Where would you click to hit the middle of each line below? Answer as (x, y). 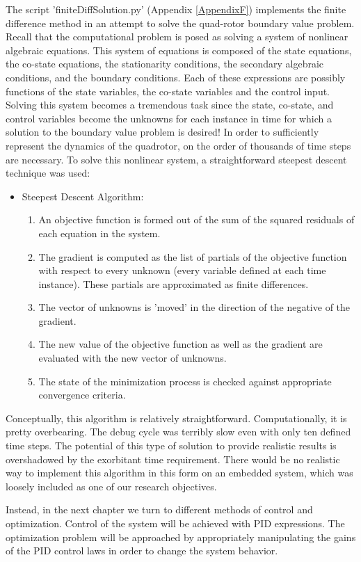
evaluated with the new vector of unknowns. (133, 358)
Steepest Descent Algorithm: (83, 196)
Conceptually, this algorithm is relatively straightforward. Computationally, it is (176, 418)
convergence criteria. (82, 395)
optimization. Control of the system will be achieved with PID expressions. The (175, 523)
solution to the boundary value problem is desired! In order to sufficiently (162, 132)
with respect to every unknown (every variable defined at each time (182, 270)
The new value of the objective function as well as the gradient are (180, 344)
